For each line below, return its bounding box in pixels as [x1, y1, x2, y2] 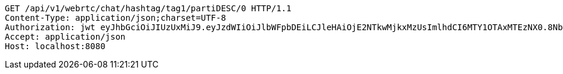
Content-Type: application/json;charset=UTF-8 [5, 13, 226, 22]
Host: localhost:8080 [5, 41, 106, 51]
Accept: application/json [5, 32, 126, 41]
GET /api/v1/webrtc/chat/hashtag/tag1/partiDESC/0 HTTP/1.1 [5, 4, 292, 13]
